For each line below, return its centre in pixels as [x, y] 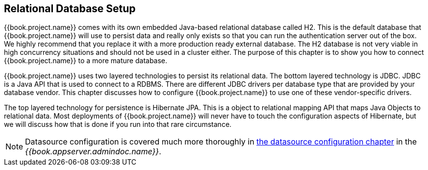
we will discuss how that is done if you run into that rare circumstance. [118, 124]
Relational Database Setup [70, 9]
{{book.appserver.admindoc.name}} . [93, 152]
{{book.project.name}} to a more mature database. [86, 61]
